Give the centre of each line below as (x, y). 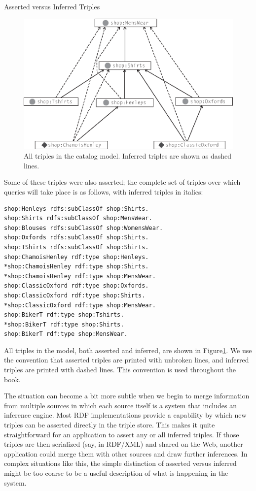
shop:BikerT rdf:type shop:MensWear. (66, 334)
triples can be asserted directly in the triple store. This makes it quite (110, 425)
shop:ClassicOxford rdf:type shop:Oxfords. (76, 286)
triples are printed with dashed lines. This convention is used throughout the (120, 370)
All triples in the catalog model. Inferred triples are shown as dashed (128, 156)
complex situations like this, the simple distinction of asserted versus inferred (120, 463)
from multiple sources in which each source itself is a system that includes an (121, 405)
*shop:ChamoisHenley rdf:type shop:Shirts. (76, 267)
